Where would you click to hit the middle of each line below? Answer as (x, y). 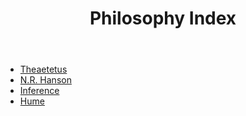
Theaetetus (43, 69)
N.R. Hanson (45, 80)
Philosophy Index (163, 18)
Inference (39, 91)
